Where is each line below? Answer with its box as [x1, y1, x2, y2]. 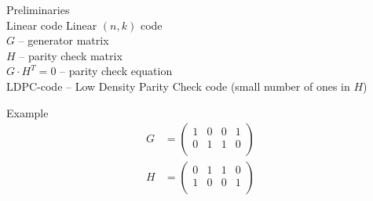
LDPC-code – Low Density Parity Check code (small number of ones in [6, 77, 350, 94]
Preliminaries [6, 2, 70, 17]
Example [6, 104, 49, 120]
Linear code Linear [6, 16, 97, 33]
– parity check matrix [19, 47, 123, 63]
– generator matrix [18, 32, 109, 48]
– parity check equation [60, 63, 173, 79]
